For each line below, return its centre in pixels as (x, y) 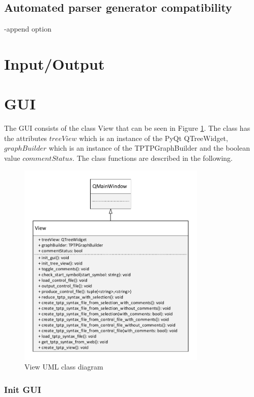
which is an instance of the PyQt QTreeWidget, (153, 138)
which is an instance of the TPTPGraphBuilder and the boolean (149, 148)
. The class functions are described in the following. (152, 158)
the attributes (26, 138)
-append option (28, 29)
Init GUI (23, 389)
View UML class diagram (64, 367)
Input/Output (54, 63)
